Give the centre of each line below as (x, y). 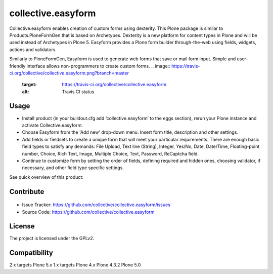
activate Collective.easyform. (52, 125)
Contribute (27, 192)
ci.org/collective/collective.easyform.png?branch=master (69, 73)
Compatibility (31, 253)
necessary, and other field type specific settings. (73, 168)
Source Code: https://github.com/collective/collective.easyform (88, 212)
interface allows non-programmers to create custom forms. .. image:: (98, 66)
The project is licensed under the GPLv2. (52, 239)
